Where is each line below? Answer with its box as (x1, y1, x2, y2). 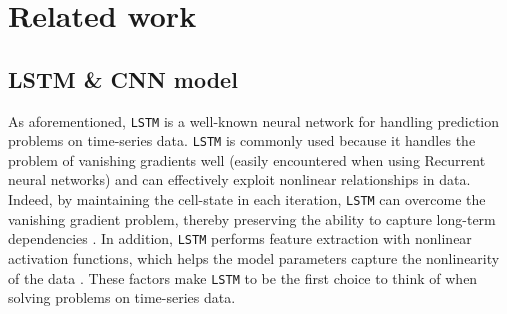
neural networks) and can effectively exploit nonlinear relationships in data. (8, 169, 471, 190)
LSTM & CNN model (8, 63, 238, 94)
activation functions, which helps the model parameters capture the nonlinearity (8, 247, 500, 268)
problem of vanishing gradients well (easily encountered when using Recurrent (8, 149, 486, 170)
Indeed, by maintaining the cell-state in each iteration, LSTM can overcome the (8, 189, 486, 210)
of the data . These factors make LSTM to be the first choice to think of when (8, 267, 478, 288)
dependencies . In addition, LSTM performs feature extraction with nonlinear (8, 228, 472, 249)
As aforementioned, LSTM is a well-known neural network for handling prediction (8, 110, 500, 131)
